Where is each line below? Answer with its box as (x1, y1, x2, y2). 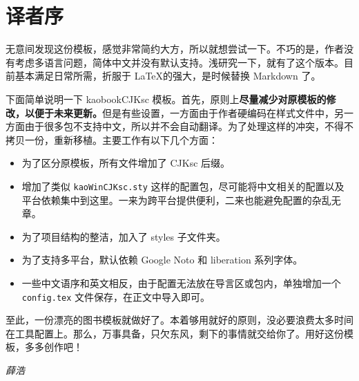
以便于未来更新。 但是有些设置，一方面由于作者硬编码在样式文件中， (24, 105, 334, 120)
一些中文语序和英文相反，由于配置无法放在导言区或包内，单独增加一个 (21, 275, 341, 290)
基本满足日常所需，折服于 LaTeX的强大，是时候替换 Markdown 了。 (14, 68, 321, 83)
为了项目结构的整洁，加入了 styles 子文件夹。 (21, 229, 226, 243)
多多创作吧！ (24, 340, 83, 354)
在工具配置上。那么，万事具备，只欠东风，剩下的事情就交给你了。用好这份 (6, 326, 344, 340)
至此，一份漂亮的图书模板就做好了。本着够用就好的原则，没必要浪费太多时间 (6, 313, 353, 327)
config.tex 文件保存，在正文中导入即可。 (21, 289, 211, 304)
